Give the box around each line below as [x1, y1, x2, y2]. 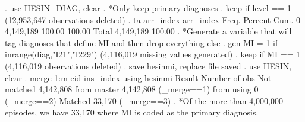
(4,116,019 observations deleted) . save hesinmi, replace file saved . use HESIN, [5, 59, 292, 72]
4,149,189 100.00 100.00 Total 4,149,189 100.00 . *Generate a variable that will [5, 25, 292, 37]
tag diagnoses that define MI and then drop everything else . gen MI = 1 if [5, 36, 278, 49]
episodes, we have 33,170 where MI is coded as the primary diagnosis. [5, 106, 259, 118]
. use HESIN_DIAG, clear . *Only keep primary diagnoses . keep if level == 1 [5, 2, 291, 14]
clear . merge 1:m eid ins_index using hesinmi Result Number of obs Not [5, 71, 272, 84]
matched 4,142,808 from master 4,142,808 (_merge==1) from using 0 [5, 83, 259, 95]
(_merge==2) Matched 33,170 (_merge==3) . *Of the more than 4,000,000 [5, 94, 283, 107]
